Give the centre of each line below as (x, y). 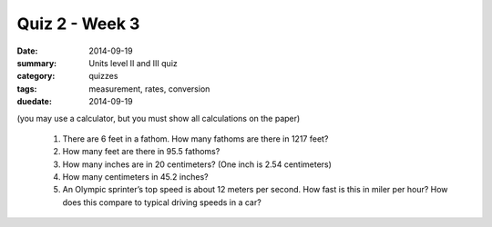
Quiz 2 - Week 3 (78, 24)
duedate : (34, 102)
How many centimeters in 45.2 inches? (135, 177)
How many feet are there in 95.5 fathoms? (141, 152)
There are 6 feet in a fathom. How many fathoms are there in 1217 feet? (195, 138)
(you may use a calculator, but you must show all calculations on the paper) (159, 118)
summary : (37, 63)
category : (36, 76)
